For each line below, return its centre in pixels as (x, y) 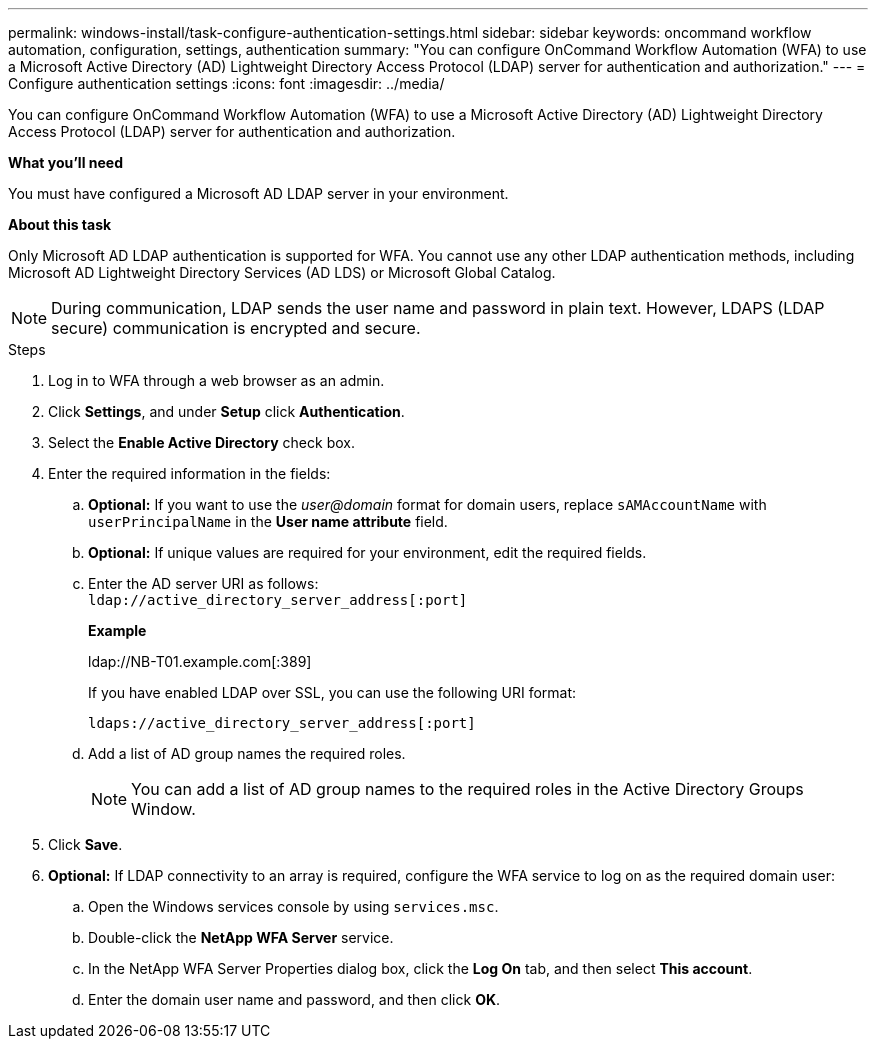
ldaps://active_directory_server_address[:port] (282, 723)
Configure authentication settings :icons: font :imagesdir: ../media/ (226, 83)
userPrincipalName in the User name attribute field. (268, 521)
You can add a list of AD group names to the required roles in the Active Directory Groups (467, 789)
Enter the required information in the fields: (189, 473)
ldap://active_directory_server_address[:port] (278, 600)
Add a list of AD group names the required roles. (247, 753)
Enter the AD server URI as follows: (203, 583)
